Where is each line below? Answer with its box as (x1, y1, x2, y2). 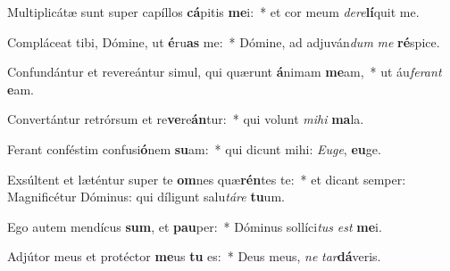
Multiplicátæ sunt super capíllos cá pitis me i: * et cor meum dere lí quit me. (7, 3, 420, 21)
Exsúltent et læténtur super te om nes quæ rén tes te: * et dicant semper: (7, 169, 406, 188)
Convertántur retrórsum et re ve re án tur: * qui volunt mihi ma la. (7, 110, 364, 128)
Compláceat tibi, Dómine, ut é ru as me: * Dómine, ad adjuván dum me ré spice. (7, 32, 440, 51)
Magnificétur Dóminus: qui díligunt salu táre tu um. (7, 187, 285, 206)
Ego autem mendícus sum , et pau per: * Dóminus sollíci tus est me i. (7, 217, 382, 235)
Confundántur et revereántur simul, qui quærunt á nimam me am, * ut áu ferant (7, 62, 442, 81)
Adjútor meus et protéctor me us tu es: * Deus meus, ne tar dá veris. (7, 247, 381, 266)
